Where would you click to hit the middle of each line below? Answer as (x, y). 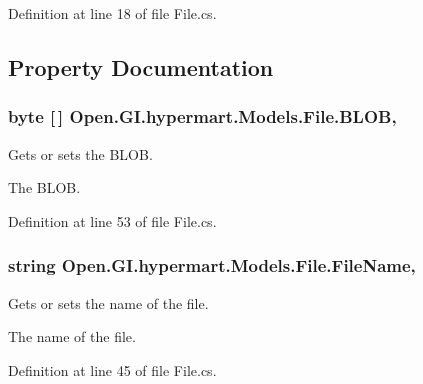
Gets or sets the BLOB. (80, 153)
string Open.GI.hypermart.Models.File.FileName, (212, 265)
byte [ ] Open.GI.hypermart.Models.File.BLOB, (202, 116)
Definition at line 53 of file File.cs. (112, 220)
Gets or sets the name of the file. (108, 302)
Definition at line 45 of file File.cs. (112, 369)
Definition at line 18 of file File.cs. (112, 13)
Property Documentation (141, 66)
